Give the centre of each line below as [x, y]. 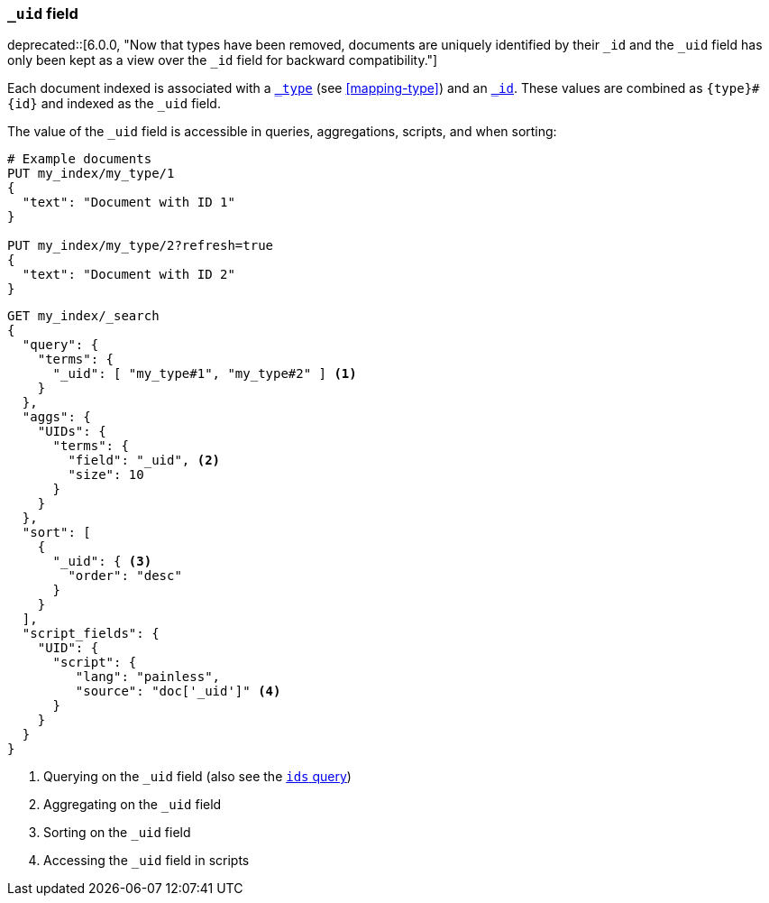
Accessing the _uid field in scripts [146, 861]
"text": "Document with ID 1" [128, 203]
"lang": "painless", [148, 677]
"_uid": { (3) [102, 562]
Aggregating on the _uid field [133, 805]
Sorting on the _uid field [117, 833]
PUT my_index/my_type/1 [91, 174]
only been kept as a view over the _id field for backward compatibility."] [223, 60]
